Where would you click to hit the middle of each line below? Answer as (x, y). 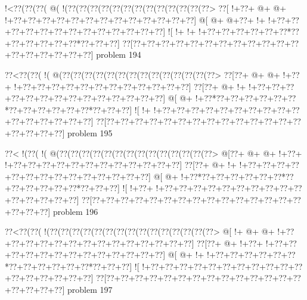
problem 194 (119, 54)
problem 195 (90, 132)
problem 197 (90, 290)
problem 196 (75, 211)
